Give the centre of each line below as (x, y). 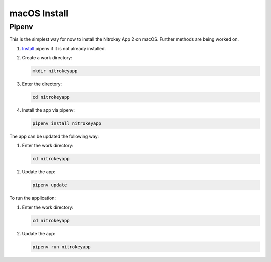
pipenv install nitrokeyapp (67, 123)
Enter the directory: (42, 84)
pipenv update (50, 185)
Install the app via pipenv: (48, 110)
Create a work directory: (47, 58)
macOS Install (39, 13)
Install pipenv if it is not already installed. (64, 48)
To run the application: (33, 198)
